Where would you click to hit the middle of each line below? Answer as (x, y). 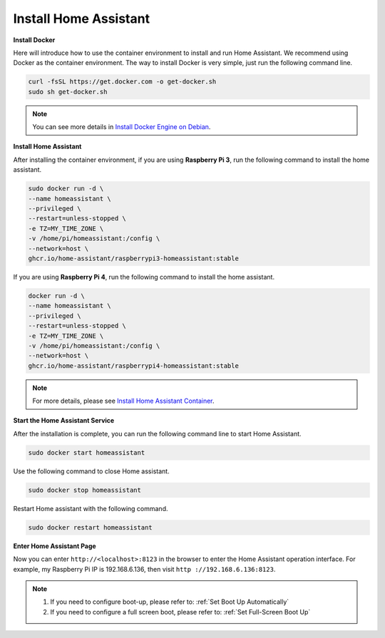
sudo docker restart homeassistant (90, 527)
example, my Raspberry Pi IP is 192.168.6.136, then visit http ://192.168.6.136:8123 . (144, 569)
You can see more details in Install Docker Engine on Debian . (122, 127)
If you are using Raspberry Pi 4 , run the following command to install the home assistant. (144, 277)
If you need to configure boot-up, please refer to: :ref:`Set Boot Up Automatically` (170, 602)
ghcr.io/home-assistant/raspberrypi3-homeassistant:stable (133, 258)
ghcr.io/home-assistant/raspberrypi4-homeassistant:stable (133, 366)
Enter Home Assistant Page (55, 546)
